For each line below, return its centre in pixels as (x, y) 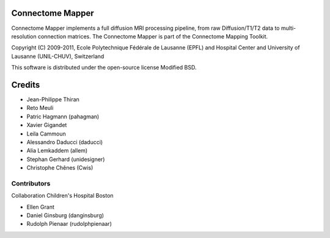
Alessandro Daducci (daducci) (65, 142)
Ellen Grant (40, 207)
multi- (288, 28)
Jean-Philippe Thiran (53, 99)
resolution (24, 36)
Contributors (31, 183)
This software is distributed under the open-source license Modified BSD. (104, 68)
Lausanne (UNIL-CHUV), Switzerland (58, 56)
